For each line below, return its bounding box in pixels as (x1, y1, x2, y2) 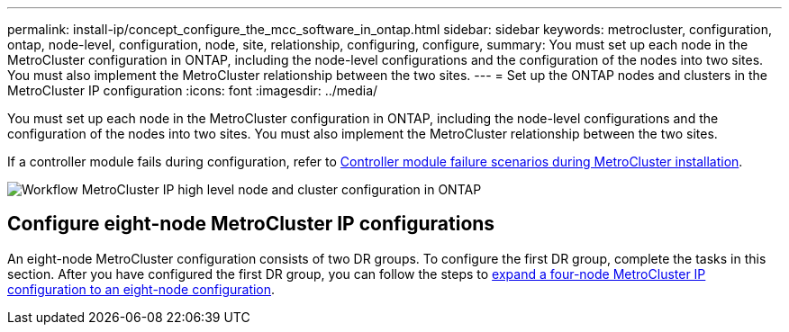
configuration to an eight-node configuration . (7, 281, 276, 297)
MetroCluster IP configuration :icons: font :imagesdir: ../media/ (7, 83, 378, 98)
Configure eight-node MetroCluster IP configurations (7, 212, 495, 236)
